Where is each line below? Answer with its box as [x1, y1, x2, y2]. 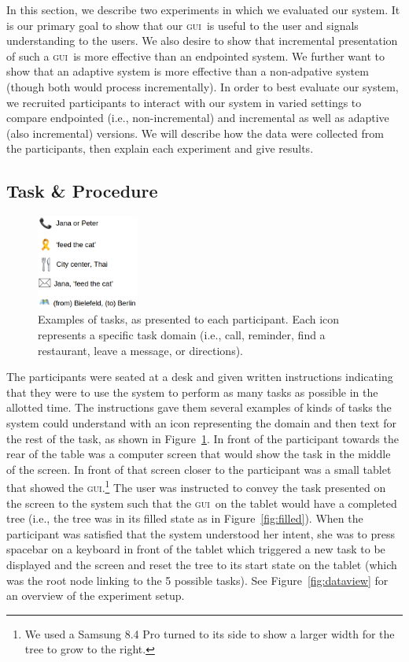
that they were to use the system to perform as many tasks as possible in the [6, 383, 378, 400]
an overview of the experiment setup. [6, 587, 185, 604]
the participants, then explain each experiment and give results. [6, 140, 314, 157]
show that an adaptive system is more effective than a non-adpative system [6, 63, 369, 80]
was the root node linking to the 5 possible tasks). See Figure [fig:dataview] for [6, 571, 389, 588]
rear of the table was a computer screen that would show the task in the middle [6, 446, 391, 462]
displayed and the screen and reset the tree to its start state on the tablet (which [6, 557, 397, 572]
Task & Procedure [6, 179, 158, 203]
